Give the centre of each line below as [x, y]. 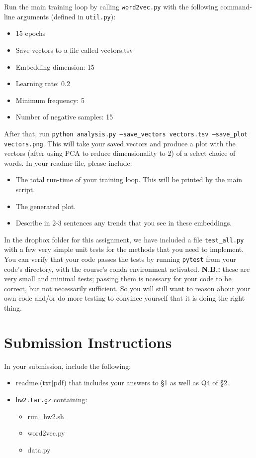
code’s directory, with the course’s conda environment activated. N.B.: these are [127, 269]
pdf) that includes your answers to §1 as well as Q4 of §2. [141, 383]
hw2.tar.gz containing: [51, 399]
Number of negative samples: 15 [64, 117]
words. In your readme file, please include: [68, 163]
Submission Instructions [88, 342]
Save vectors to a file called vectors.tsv [74, 50]
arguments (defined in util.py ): [66, 16]
